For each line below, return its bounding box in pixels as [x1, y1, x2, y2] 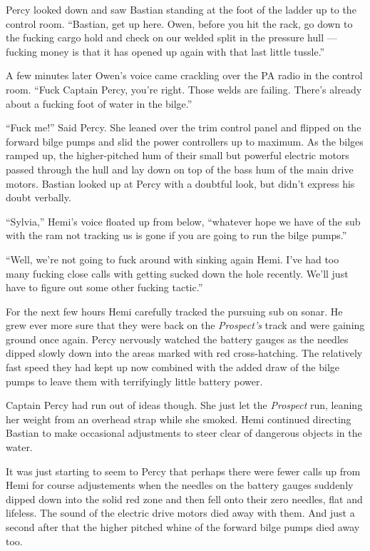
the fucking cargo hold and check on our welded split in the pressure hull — [6, 30, 337, 45]
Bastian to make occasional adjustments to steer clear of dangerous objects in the [6, 425, 362, 440]
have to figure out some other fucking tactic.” [6, 280, 203, 295]
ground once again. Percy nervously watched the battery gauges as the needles [6, 331, 349, 346]
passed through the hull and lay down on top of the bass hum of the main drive [6, 161, 354, 176]
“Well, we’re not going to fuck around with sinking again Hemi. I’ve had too [6, 251, 339, 266]
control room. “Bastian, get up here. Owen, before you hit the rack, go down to [6, 16, 353, 31]
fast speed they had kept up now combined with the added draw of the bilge [6, 360, 340, 375]
